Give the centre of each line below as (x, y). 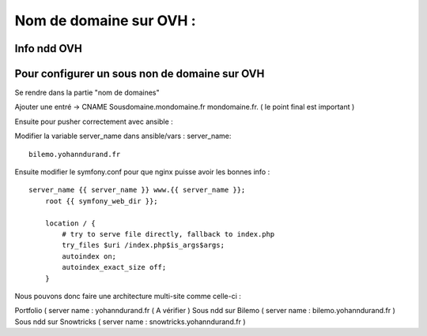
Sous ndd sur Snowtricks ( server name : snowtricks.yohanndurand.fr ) (130, 321)
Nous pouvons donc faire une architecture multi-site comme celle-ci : (128, 296)
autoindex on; (89, 256)
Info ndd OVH (48, 49)
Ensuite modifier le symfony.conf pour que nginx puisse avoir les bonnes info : (142, 172)
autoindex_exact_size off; (114, 267)
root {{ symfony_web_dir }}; (101, 201)
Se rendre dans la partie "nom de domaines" (87, 93)
